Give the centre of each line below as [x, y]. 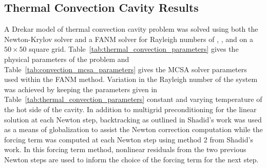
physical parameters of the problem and [67, 59]
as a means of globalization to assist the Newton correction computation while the [133, 129]
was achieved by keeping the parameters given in [81, 89]
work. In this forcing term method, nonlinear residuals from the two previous [125, 149]
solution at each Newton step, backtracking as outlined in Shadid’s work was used [133, 119]
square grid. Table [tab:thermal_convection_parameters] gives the [134, 49]
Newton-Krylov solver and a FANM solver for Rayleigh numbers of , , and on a [129, 39]
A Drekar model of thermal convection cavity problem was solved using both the [131, 29]
